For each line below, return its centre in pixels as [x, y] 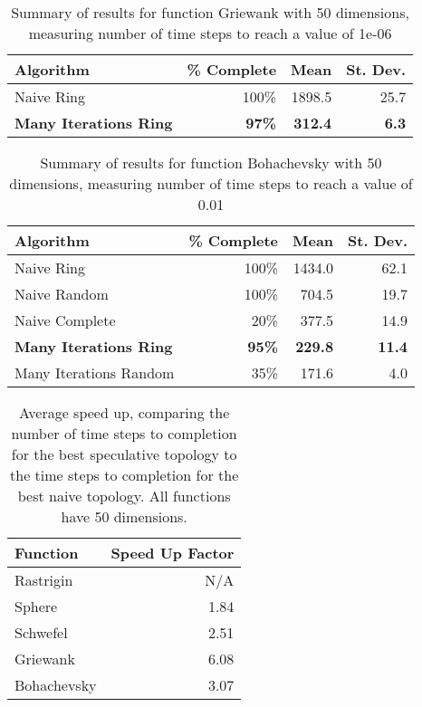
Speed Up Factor [173, 553]
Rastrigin [44, 580]
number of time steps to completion [124, 433]
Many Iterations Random [95, 373]
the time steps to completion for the [125, 475]
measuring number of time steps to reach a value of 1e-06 [210, 33]
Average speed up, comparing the [125, 412]
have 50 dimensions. [124, 516]
